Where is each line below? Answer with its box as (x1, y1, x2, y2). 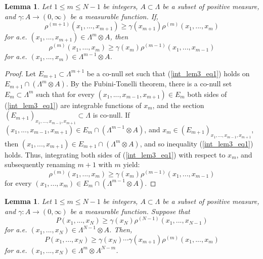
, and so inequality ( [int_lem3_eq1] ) (140, 138, 253, 148)
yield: (123, 159, 140, 170)
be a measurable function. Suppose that (70, 205, 190, 216)
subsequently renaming (5, 159, 75, 170)
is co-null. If (93, 110, 130, 120)
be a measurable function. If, (70, 11, 158, 21)
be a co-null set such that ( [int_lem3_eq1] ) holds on (86, 68, 250, 78)
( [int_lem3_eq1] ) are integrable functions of (5, 99, 142, 110)
